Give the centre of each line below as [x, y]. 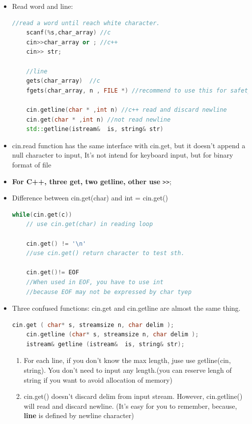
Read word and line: [42, 6]
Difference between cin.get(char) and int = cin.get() [90, 198]
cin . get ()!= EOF [53, 273]
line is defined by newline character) [79, 415]
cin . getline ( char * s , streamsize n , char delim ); [112, 335]
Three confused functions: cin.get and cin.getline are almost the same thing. [126, 308]
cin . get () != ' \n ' [56, 244]
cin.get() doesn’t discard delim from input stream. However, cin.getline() [133, 396]
